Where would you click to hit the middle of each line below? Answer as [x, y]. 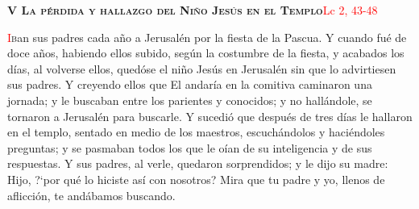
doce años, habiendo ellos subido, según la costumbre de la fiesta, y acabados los [206, 53]
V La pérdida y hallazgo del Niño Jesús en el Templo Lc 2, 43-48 [193, 10]
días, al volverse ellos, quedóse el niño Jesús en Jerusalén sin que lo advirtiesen [202, 68]
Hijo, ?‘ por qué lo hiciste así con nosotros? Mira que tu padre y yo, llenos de [196, 179]
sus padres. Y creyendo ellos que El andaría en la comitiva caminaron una [190, 84]
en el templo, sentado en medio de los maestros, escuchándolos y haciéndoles [196, 132]
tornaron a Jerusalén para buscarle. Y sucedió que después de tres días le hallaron [210, 116]
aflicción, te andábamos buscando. [91, 195]
